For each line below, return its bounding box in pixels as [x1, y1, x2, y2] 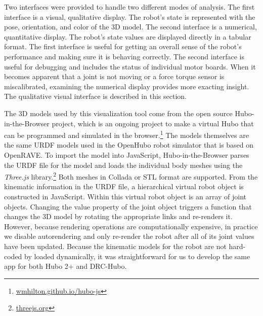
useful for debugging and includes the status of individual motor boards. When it [4, 61, 256, 72]
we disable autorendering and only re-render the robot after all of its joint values [4, 231, 254, 241]
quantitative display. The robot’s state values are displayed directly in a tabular [4, 31, 251, 42]
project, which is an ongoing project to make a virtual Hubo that [52, 118, 254, 128]
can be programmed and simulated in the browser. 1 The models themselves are [4, 128, 249, 140]
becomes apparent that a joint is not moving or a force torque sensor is [4, 71, 225, 82]
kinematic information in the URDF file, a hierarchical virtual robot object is [4, 181, 244, 192]
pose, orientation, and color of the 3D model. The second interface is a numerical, [4, 21, 257, 32]
